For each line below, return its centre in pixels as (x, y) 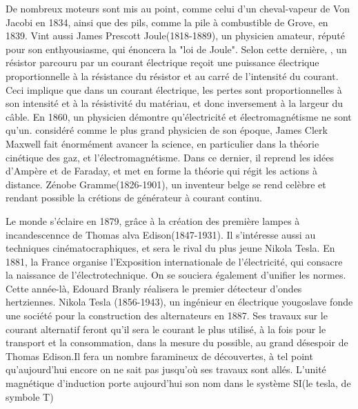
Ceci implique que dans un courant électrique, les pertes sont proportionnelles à (174, 89)
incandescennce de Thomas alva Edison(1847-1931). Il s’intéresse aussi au (161, 234)
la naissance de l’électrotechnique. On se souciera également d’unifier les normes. (176, 275)
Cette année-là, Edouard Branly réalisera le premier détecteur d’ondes (154, 288)
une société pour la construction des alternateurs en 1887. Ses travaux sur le (167, 316)
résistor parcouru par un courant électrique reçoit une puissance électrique (162, 62)
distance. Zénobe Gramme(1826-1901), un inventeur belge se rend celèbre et (166, 184)
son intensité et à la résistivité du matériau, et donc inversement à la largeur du (174, 103)
